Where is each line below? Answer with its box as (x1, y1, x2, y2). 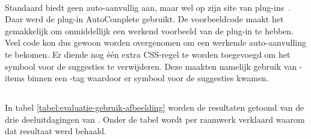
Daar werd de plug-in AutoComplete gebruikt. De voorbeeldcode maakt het (5, 13, 284, 25)
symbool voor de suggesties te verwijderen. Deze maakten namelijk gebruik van (5, 60, 297, 72)
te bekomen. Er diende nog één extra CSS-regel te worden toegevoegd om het (5, 48, 291, 60)
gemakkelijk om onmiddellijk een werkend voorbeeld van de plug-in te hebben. (5, 24, 294, 37)
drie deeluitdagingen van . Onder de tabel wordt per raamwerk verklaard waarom (5, 113, 305, 125)
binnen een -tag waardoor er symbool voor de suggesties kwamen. (27, 72, 269, 84)
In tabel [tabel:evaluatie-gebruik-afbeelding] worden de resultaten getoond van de (5, 101, 304, 114)
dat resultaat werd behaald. (5, 125, 106, 137)
